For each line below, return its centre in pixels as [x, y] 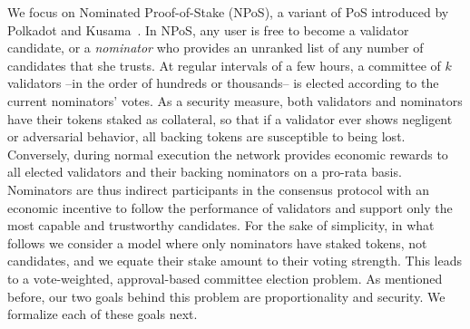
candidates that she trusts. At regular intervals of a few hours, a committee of [224, 65]
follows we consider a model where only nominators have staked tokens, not [217, 242]
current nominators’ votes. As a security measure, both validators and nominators [235, 100]
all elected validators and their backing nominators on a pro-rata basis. [205, 172]
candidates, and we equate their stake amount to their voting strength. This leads [235, 261]
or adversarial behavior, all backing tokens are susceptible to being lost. [206, 136]
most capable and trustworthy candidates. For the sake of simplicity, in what [221, 225]
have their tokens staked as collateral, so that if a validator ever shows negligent [230, 118]
